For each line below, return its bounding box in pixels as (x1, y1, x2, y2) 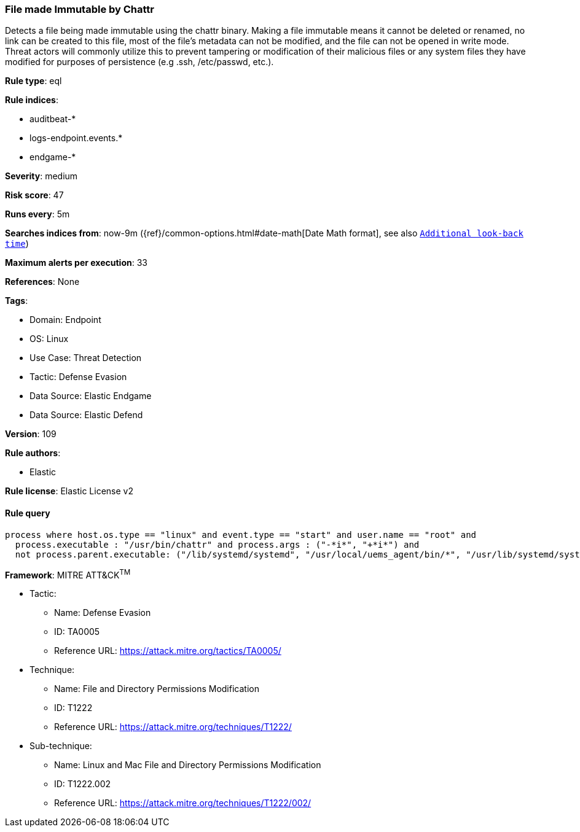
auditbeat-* (29, 114, 76, 125)
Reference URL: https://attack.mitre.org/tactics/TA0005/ (54, 645, 281, 656)
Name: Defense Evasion (54, 607, 151, 618)
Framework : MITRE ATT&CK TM (5, 567, 131, 580)
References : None (5, 276, 80, 287)
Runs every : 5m (5, 209, 70, 220)
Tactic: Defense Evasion (29, 371, 127, 383)
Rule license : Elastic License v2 (5, 486, 133, 497)
